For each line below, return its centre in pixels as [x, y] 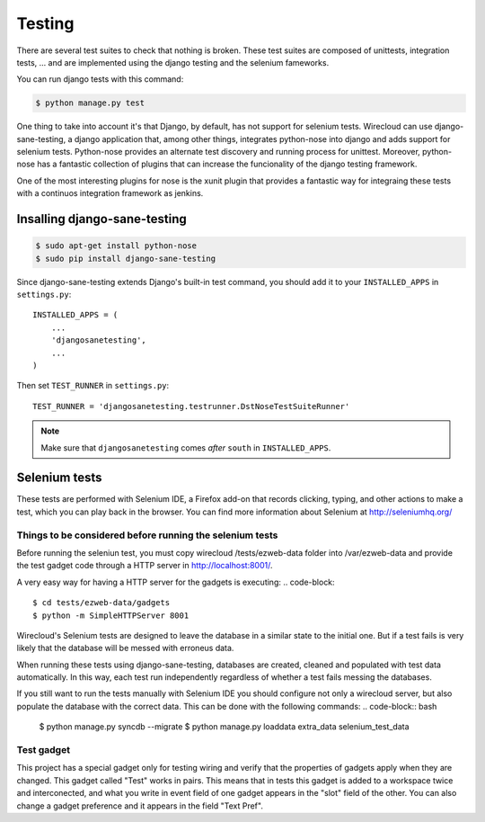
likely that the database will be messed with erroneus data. [125, 648]
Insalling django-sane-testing [102, 219]
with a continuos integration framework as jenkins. [110, 193]
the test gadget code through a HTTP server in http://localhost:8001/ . [145, 566]
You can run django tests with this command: [100, 79]
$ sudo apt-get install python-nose [116, 246]
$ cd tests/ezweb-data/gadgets [101, 603]
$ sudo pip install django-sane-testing [125, 258]
